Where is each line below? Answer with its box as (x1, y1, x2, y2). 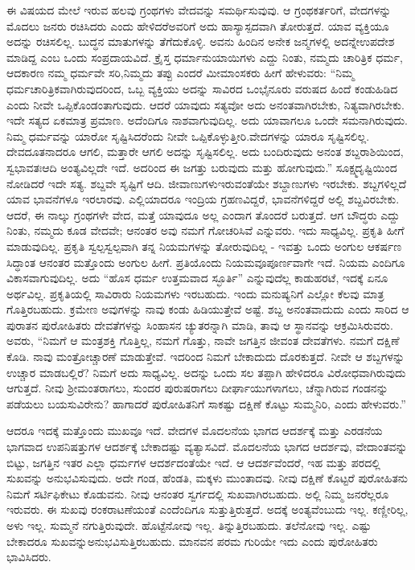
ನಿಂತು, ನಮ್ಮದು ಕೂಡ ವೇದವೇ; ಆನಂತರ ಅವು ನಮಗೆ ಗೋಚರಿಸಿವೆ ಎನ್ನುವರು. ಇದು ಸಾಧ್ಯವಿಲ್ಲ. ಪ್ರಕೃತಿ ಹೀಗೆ (6, 222, 405, 239)
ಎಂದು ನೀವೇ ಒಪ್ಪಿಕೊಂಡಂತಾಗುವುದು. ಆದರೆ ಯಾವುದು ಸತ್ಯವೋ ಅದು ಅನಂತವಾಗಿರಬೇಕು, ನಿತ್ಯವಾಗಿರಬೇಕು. (6, 96, 405, 113)
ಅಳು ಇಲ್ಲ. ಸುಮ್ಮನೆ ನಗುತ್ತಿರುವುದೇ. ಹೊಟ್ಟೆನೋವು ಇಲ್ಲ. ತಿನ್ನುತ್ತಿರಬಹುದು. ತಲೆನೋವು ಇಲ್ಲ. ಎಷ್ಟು (6, 517, 372, 533)
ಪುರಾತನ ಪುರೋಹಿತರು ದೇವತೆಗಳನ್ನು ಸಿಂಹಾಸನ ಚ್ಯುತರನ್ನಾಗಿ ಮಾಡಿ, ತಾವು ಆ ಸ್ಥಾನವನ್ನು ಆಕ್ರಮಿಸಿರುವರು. (6, 316, 393, 333)
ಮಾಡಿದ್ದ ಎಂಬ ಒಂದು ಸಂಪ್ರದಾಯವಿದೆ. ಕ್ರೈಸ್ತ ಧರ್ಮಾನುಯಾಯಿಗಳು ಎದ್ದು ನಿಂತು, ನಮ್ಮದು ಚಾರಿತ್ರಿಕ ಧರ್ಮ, (6, 48, 403, 65)
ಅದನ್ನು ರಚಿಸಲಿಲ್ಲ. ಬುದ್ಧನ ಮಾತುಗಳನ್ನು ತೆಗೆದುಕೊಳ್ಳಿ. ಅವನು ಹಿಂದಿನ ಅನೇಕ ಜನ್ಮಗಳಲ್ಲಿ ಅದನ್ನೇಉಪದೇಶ (6, 33, 395, 50)
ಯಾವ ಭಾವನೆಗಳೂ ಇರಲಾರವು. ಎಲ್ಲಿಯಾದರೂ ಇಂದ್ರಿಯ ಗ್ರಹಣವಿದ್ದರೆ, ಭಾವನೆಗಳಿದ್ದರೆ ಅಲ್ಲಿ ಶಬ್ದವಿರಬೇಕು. (6, 191, 400, 207)
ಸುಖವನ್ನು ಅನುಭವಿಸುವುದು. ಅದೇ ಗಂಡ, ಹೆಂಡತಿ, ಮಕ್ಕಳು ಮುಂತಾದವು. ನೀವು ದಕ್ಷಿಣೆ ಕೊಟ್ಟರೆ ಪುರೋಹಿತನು (6, 470, 409, 486)
